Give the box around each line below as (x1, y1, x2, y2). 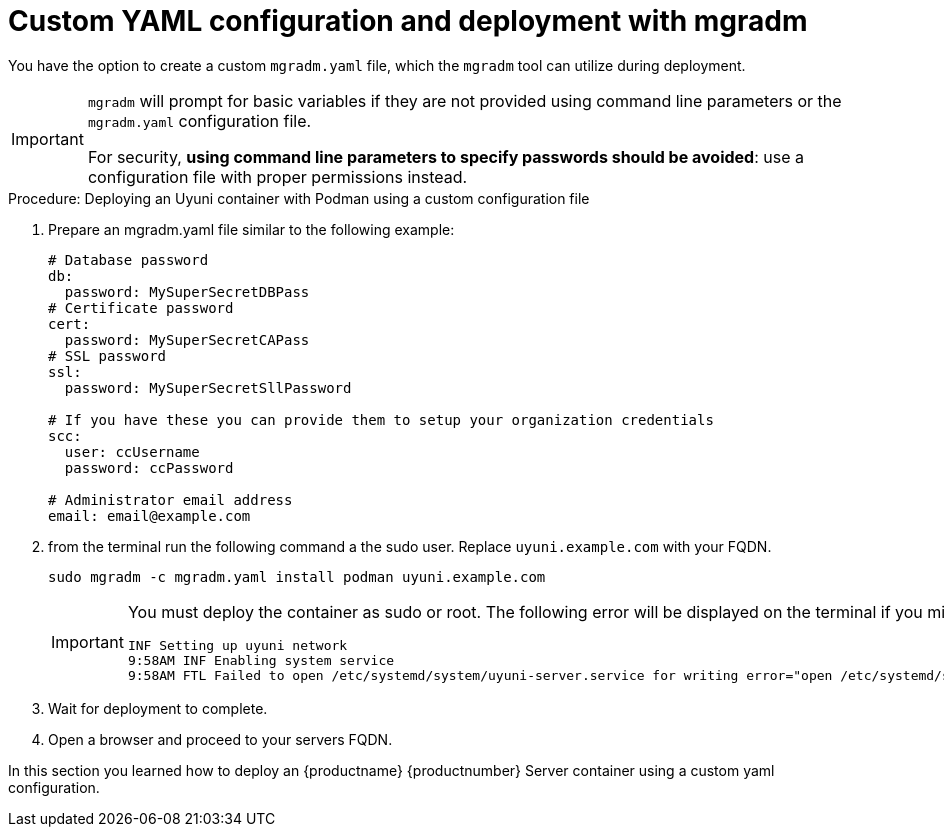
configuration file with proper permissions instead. (87, 166, 468, 187)
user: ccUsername (64, 443, 200, 460)
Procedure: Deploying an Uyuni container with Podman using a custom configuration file (8, 189, 590, 207)
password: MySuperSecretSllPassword (64, 379, 352, 396)
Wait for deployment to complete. (48, 699, 268, 717)
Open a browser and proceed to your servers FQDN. (48, 730, 393, 748)
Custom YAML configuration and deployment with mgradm (8, 4, 808, 38)
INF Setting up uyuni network (127, 637, 348, 653)
